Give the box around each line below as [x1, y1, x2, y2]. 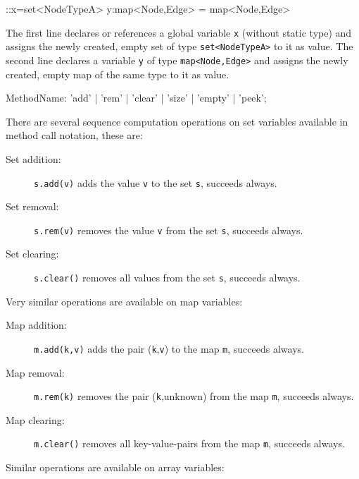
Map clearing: [6, 412, 65, 427]
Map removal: [6, 365, 65, 380]
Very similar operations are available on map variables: [6, 293, 243, 308]
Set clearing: [6, 246, 59, 261]
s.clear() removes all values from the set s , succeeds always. [34, 270, 301, 285]
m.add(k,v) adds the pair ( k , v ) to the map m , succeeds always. [34, 341, 304, 356]
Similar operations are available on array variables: [6, 460, 225, 475]
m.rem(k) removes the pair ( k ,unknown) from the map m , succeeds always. [34, 389, 354, 404]
